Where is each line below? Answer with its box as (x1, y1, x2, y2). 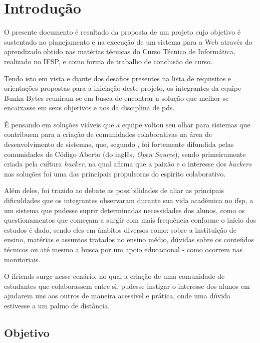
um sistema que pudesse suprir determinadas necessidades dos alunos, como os (4, 205, 245, 215)
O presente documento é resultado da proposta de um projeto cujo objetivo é (4, 27, 241, 37)
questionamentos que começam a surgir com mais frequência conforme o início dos (4, 215, 256, 225)
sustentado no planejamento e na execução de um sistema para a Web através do (4, 36, 252, 47)
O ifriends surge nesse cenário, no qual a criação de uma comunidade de (4, 271, 225, 281)
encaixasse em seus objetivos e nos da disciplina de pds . (4, 102, 175, 113)
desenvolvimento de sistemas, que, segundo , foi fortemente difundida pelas (4, 139, 234, 149)
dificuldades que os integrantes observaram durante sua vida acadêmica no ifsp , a (4, 195, 253, 206)
